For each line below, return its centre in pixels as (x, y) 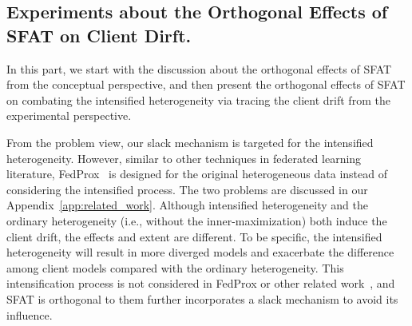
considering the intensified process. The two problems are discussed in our (187, 189)
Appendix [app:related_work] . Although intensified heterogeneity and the (187, 205)
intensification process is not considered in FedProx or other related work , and (201, 283)
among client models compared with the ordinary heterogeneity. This (175, 267)
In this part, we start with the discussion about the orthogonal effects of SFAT (199, 68)
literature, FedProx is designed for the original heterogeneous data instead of (197, 174)
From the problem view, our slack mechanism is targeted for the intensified (190, 142)
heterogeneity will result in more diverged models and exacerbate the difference (200, 252)
